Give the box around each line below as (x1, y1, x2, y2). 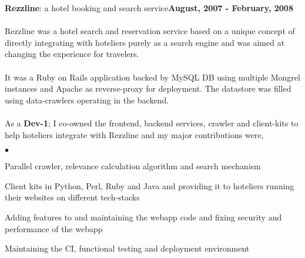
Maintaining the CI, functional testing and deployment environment (5, 242, 250, 254)
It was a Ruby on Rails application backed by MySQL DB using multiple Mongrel (5, 71, 300, 83)
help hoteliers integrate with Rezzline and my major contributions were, (5, 128, 264, 140)
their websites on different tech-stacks (5, 191, 140, 203)
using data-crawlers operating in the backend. (5, 93, 169, 106)
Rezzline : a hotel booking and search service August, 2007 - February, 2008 (5, 2, 293, 14)
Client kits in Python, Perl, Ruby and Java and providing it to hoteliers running (5, 179, 294, 192)
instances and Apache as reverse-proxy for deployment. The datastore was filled (5, 82, 291, 95)
